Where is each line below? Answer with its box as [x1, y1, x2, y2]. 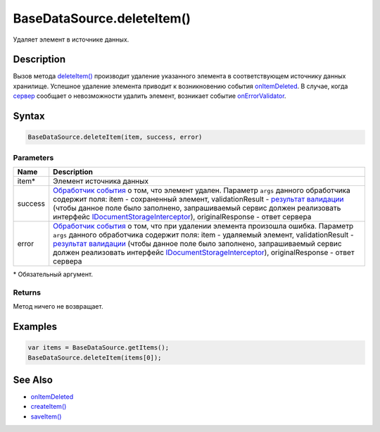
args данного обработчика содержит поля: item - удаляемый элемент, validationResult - [53, 230, 355, 240]
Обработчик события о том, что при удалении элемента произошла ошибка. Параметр [53, 221, 354, 230]
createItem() [30, 402, 67, 411]
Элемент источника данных [53, 176, 149, 186]
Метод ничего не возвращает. [13, 302, 103, 311]
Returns [13, 288, 42, 297]
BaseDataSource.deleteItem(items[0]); [27, 353, 162, 362]
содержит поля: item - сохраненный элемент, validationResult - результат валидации [53, 194, 344, 204]
